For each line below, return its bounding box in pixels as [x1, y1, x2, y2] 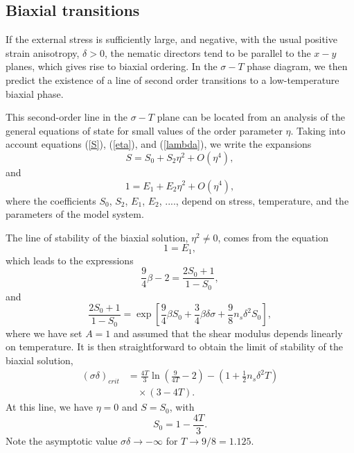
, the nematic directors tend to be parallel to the [104, 45, 311, 60]
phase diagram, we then [247, 59, 348, 74]
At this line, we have [6, 400, 94, 414]
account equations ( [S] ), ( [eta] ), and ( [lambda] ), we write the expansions [6, 137, 312, 151]
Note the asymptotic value [6, 434, 118, 448]
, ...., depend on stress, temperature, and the [159, 193, 349, 207]
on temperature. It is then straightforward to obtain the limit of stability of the [6, 339, 343, 354]
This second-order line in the [6, 110, 128, 124]
